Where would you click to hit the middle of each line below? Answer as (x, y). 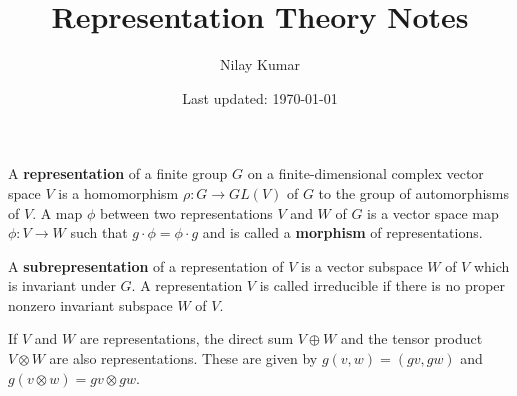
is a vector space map (433, 212)
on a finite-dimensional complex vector (365, 173)
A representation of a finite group (118, 173)
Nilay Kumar (260, 64)
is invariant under (62, 285)
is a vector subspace (362, 265)
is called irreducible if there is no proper (382, 285)
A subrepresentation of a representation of (146, 265)
